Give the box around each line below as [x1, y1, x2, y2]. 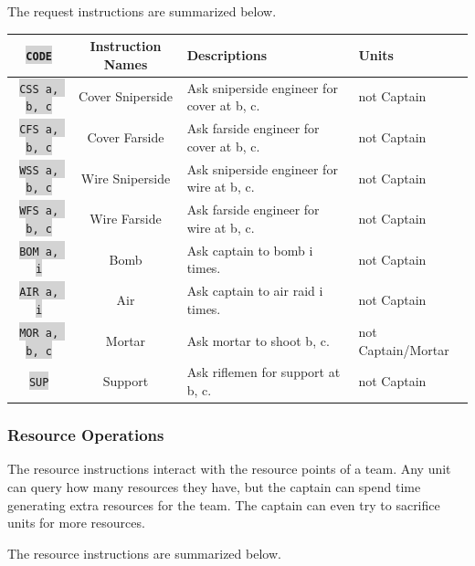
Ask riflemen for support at [186, 362, 341, 382]
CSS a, [19, 82, 59, 96]
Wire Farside [90, 209, 162, 228]
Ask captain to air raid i [186, 281, 323, 300]
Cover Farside [87, 127, 164, 146]
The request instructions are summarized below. [7, 2, 277, 20]
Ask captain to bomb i [186, 240, 313, 259]
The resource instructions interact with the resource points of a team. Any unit [7, 459, 451, 478]
